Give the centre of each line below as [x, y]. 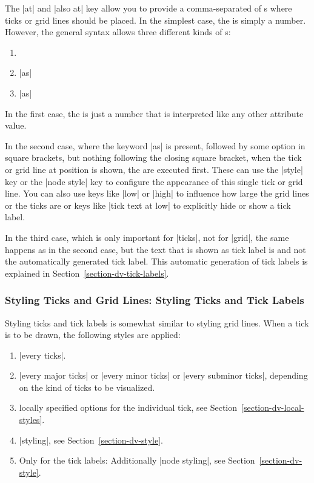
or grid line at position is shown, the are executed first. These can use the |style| [154, 169]
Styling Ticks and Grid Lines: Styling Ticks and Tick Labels [155, 300]
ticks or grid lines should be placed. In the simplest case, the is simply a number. [155, 20]
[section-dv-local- [273, 407]
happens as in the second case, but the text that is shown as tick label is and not [155, 249]
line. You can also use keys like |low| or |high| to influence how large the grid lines [157, 193]
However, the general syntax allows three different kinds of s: [118, 32]
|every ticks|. [42, 355]
